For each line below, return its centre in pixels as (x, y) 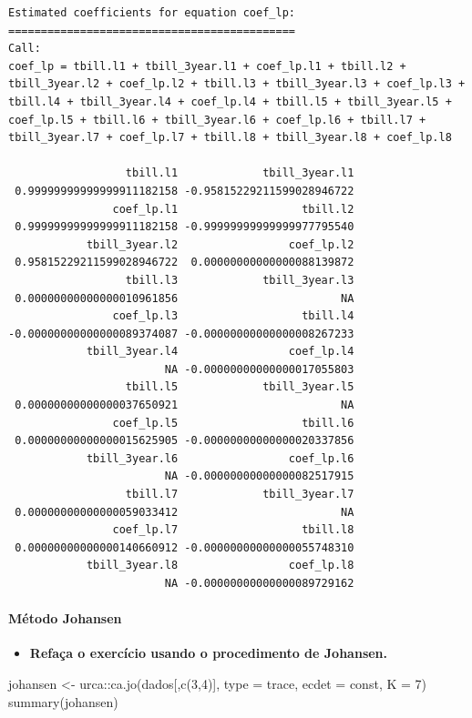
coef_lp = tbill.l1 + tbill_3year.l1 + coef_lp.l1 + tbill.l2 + (207, 66)
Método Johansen (65, 618)
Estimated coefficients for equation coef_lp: (152, 13)
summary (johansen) (63, 701)
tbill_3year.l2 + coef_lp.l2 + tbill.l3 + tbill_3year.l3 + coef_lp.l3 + (237, 84)
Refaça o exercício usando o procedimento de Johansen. (209, 653)
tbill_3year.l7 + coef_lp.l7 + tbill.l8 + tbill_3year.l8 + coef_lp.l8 (230, 138)
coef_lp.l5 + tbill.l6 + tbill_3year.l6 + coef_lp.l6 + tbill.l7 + (217, 120)
